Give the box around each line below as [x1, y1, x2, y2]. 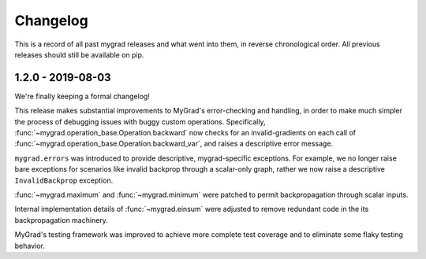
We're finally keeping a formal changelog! [14, 91, 150, 101]
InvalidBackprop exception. [14, 176, 114, 185]
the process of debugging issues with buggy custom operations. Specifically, [14, 117, 266, 126]
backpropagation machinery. [14, 215, 108, 224]
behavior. [14, 241, 45, 250]
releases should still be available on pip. [14, 50, 144, 59]
